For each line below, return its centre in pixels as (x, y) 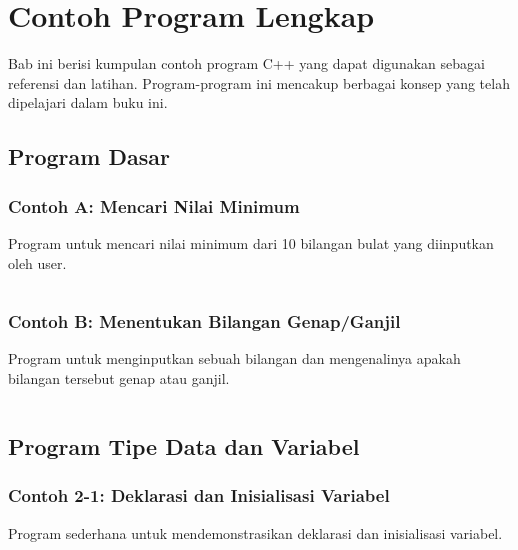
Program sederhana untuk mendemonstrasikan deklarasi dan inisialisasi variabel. (255, 532)
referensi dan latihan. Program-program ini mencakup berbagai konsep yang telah (259, 82)
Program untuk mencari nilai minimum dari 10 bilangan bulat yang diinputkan (251, 242)
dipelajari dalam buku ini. (88, 102)
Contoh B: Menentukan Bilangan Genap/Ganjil (204, 321)
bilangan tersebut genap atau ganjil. (119, 377)
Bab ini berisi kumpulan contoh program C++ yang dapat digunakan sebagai (246, 63)
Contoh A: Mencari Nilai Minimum (154, 205)
